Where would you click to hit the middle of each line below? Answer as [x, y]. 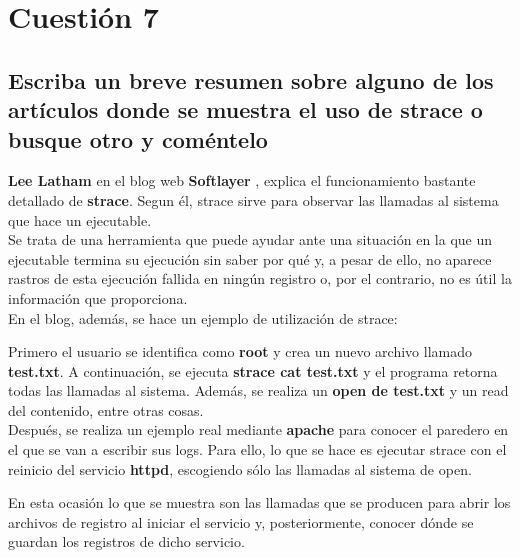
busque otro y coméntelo [138, 138]
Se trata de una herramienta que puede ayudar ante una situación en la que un [250, 239]
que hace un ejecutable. [80, 219]
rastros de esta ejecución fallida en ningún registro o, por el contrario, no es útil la [260, 278]
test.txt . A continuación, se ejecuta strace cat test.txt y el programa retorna [253, 370]
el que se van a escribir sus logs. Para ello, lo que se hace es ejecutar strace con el [257, 449]
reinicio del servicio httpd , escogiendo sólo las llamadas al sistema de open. [240, 468]
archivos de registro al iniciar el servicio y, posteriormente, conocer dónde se [241, 521]
